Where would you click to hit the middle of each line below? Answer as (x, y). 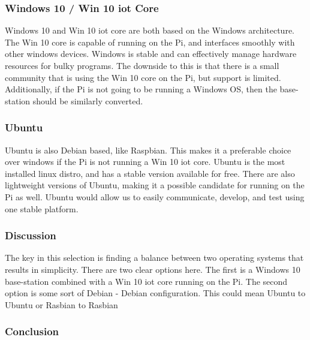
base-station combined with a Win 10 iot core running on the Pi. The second (146, 281)
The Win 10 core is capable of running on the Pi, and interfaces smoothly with (150, 42)
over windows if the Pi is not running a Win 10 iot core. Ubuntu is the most (145, 162)
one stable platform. (42, 208)
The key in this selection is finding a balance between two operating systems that (154, 258)
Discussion (31, 235)
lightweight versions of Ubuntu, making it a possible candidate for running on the (155, 185)
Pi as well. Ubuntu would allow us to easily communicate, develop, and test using (155, 196)
